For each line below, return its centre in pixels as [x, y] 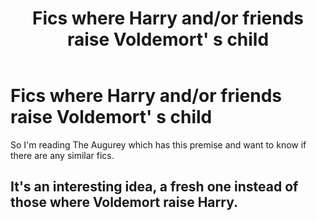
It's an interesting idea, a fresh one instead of [154, 187]
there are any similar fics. [62, 155]
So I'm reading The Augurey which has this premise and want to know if [158, 144]
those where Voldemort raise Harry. [124, 202]
